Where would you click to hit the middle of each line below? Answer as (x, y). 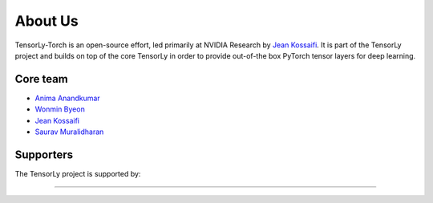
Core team (41, 79)
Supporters (44, 154)
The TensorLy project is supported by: (78, 173)
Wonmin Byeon (60, 109)
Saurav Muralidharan (69, 132)
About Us (47, 21)
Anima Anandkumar (67, 98)
